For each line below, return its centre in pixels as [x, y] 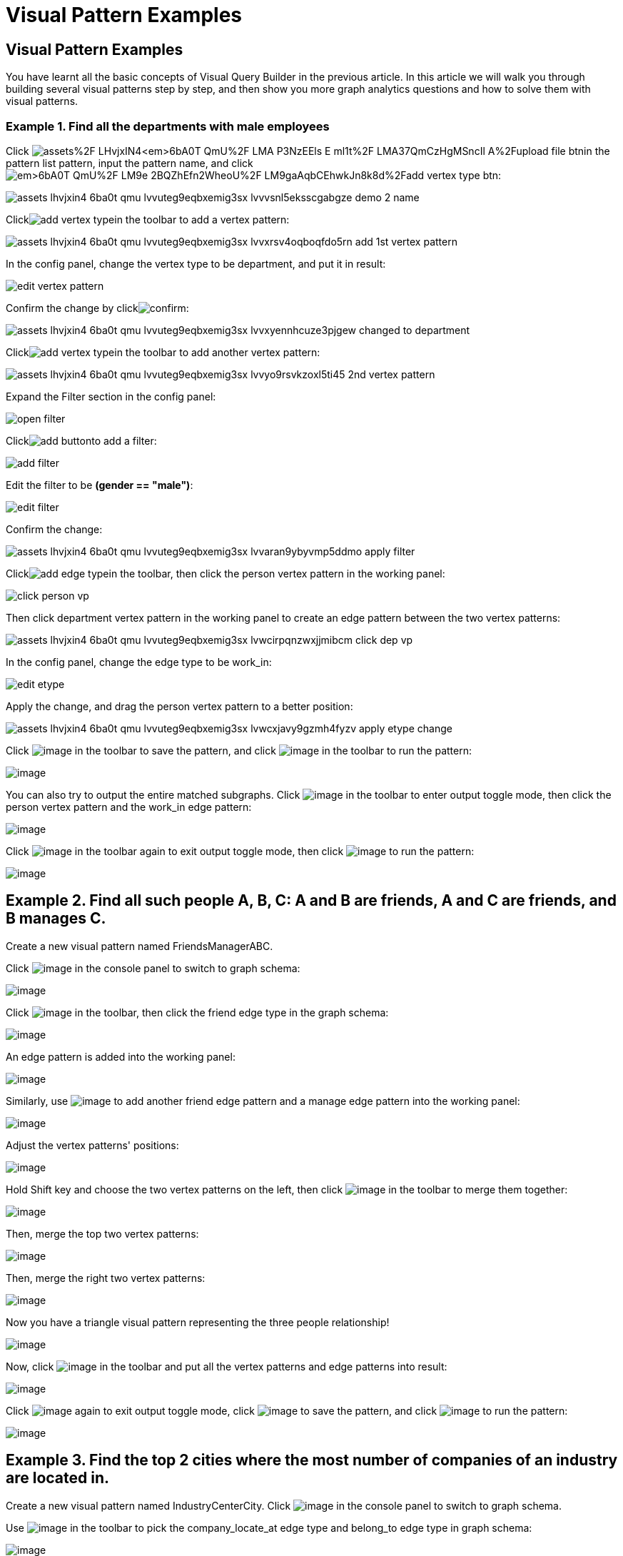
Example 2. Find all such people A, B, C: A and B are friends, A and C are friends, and [311, 901]
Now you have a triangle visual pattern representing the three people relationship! [198, 1322]
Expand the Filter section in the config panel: [111, 396]
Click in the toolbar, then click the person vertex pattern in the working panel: [226, 573]
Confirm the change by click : [97, 308]
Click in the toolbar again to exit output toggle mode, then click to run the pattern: [240, 851]
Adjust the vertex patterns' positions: [92, 1145]
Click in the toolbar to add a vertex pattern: [148, 219]
